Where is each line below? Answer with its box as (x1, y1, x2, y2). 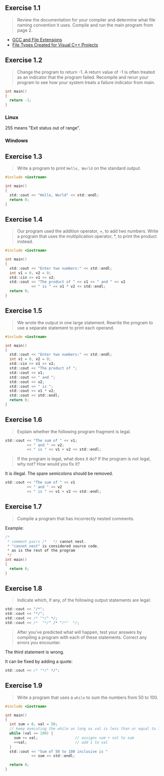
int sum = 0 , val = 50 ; (9, 722, 58, 727)
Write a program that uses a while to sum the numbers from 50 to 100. (17, 694, 159, 700)
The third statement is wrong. (5, 649, 64, 655)
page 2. (17, 27, 33, 33)
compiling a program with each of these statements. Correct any (17, 634, 147, 640)
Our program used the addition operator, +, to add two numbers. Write (17, 228, 159, 234)
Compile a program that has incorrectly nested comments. (17, 515, 135, 522)
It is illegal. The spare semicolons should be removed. (5, 471, 113, 477)
